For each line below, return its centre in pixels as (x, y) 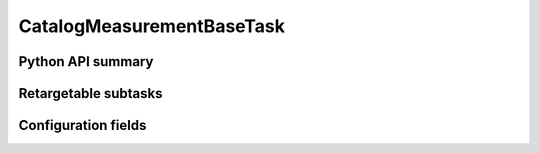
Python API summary (86, 61)
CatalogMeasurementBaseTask (151, 26)
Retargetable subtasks (91, 93)
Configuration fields (82, 125)
